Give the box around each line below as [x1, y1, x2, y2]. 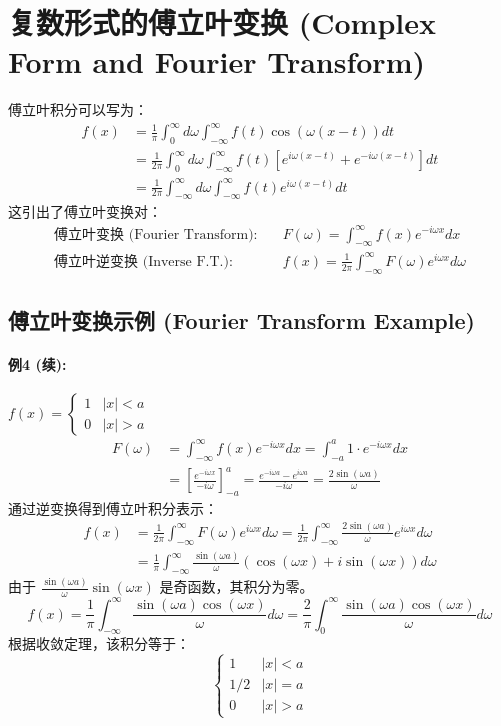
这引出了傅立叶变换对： [8, 201, 162, 222]
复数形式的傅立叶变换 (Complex [8, 2, 437, 43]
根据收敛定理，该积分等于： [8, 633, 190, 654]
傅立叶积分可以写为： [8, 99, 148, 120]
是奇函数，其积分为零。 [159, 576, 314, 597]
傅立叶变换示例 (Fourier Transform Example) [8, 305, 475, 336]
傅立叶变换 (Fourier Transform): [54, 227, 258, 242]
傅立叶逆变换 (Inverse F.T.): [54, 254, 233, 269]
